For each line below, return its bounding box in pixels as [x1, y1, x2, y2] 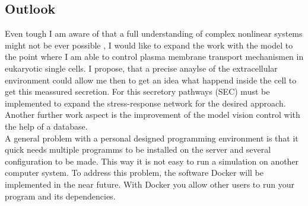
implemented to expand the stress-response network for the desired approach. [5, 96, 286, 109]
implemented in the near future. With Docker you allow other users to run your [5, 178, 294, 190]
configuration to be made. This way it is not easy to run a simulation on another [5, 154, 299, 167]
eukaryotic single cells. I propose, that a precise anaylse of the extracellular [5, 62, 278, 74]
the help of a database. [5, 120, 88, 132]
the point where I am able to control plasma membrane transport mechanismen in [5, 50, 304, 63]
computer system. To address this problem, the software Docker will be [5, 166, 263, 179]
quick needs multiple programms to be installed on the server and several [5, 143, 271, 156]
